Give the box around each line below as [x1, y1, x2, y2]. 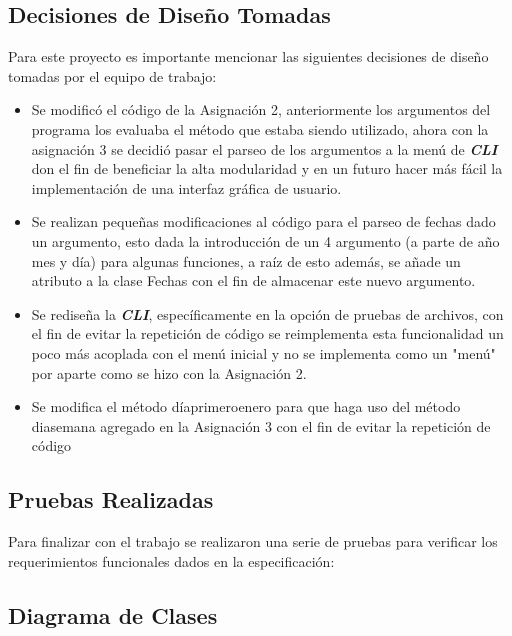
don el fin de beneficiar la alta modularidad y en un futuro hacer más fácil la [31, 158, 503, 179]
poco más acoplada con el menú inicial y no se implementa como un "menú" [31, 342, 496, 363]
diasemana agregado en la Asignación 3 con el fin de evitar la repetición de [31, 415, 491, 436]
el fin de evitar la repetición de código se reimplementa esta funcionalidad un [31, 323, 504, 344]
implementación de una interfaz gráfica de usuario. [31, 177, 342, 198]
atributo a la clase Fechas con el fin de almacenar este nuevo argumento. [31, 270, 476, 291]
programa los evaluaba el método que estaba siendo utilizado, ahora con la [31, 118, 489, 139]
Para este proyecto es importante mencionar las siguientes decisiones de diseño [8, 46, 489, 67]
